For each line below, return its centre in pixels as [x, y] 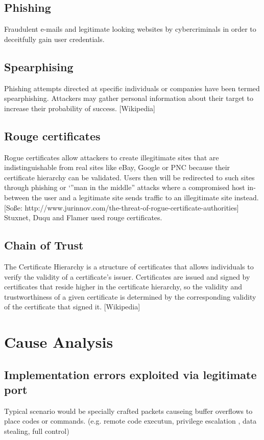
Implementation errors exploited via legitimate [130, 374]
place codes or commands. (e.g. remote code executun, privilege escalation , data [130, 421]
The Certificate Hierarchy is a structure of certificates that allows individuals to [129, 266]
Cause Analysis [59, 342]
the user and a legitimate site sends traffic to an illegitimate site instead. [145, 197]
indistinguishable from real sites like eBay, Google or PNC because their [117, 167]
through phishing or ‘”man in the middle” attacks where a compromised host [125, 187]
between [17, 197]
